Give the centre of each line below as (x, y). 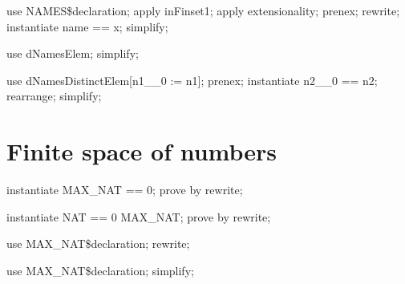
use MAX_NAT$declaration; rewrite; (98, 243)
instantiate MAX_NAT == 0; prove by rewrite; (125, 190)
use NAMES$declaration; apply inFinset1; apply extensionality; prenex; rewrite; (203, 10)
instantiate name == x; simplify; (87, 26)
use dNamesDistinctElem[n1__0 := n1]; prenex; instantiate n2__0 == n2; (192, 80)
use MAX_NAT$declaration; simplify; (100, 270)
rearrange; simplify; (54, 96)
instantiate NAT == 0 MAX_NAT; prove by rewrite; (139, 216)
